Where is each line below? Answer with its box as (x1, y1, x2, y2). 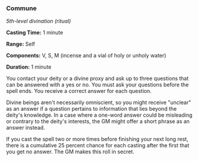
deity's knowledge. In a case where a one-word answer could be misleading (6, 111, 193, 119)
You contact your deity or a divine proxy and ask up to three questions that (6, 75, 189, 82)
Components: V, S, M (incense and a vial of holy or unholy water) (6, 52, 167, 59)
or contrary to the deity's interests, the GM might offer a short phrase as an (6, 118, 190, 125)
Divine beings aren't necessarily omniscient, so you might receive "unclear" (6, 99, 191, 106)
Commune (6, 4, 37, 12)
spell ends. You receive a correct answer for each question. (6, 88, 152, 95)
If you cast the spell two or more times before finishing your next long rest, (6, 136, 189, 143)
